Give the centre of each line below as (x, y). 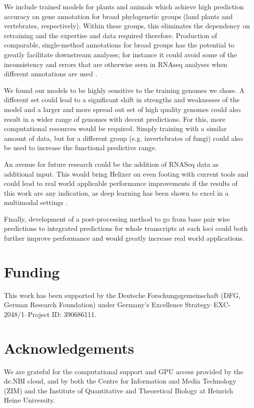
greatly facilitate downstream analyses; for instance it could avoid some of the (120, 54)
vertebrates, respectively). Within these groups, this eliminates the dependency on (127, 26)
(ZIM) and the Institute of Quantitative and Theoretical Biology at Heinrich (118, 390)
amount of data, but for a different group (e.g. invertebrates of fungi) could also (123, 138)
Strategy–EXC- (208, 305)
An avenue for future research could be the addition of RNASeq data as (111, 164)
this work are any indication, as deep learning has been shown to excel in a (116, 193)
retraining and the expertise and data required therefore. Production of (111, 35)
